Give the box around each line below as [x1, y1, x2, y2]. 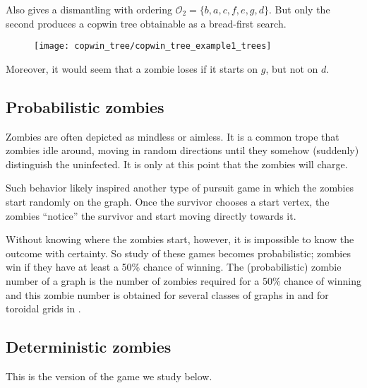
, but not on [265, 61, 318, 76]
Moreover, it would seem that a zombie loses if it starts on [6, 61, 258, 76]
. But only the [269, 2, 330, 16]
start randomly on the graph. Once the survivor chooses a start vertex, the [6, 194, 330, 209]
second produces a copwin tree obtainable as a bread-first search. [6, 16, 287, 30]
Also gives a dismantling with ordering [6, 2, 172, 16]
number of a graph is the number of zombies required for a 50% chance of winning [6, 273, 361, 288]
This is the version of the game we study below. [6, 368, 212, 383]
